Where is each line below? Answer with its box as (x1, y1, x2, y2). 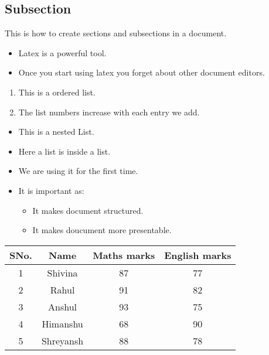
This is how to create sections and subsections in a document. (5, 27, 227, 39)
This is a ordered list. (18, 86, 96, 98)
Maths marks (93, 248, 155, 262)
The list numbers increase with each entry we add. (18, 105, 200, 118)
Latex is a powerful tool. (18, 46, 107, 59)
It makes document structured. (32, 204, 144, 216)
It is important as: (18, 184, 84, 196)
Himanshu (42, 316, 83, 330)
